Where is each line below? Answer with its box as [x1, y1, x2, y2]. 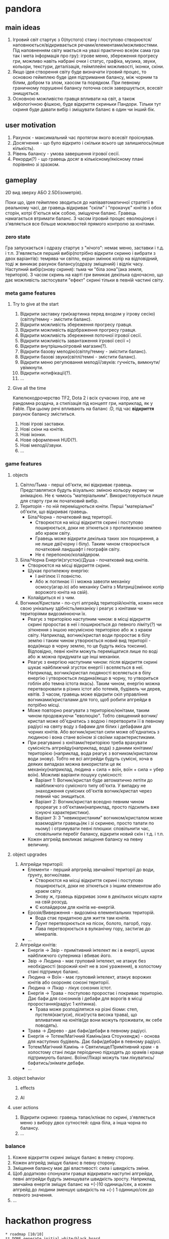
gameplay [5, 176, 37, 185]
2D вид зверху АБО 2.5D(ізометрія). [5, 189, 83, 195]
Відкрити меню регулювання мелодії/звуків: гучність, [20, 359, 137, 365]
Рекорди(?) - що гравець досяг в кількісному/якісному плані [12, 156, 144, 162]
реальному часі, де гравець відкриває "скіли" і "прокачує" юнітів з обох [5, 204, 162, 210]
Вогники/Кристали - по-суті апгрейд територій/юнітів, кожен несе [20, 600, 163, 606]
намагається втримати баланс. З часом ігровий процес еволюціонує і [5, 215, 157, 221]
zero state [5, 233, 31, 240]
